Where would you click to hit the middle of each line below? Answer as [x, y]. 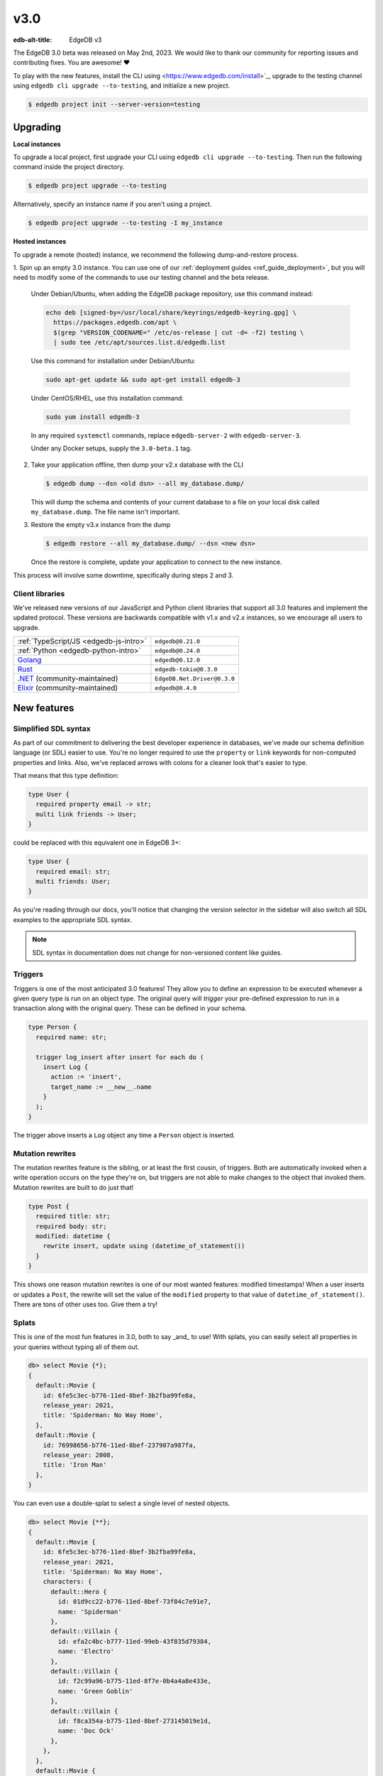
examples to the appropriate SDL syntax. [73, 919]
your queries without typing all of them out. [76, 1347]
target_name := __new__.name [101, 1087]
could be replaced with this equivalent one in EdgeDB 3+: [97, 843]
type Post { [49, 1206]
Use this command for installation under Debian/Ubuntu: [113, 361]
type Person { [52, 1027]
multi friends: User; [73, 881]
